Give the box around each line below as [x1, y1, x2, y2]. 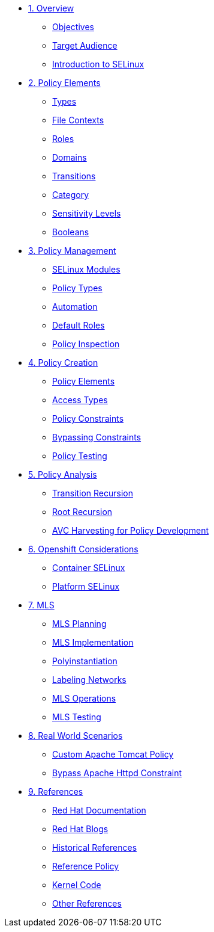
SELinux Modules [52, 264, 120, 274]
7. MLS [28, 600, 55, 610]
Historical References [52, 842, 137, 853]
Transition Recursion [52, 488, 133, 498]
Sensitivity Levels [52, 208, 121, 218]
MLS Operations [52, 693, 116, 703]
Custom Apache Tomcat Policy [52, 749, 174, 759]
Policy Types [52, 283, 103, 293]
